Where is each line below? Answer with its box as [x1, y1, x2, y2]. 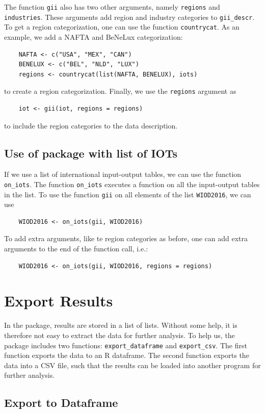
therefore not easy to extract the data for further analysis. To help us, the [4, 329, 235, 340]
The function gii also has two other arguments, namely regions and [4, 2, 220, 12]
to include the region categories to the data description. [4, 120, 178, 131]
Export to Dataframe [4, 395, 118, 410]
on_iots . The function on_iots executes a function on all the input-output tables [4, 178, 260, 189]
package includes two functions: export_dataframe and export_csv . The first [4, 340, 247, 350]
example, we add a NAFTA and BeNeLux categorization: [4, 31, 183, 42]
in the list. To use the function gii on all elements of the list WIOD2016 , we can [4, 189, 251, 199]
